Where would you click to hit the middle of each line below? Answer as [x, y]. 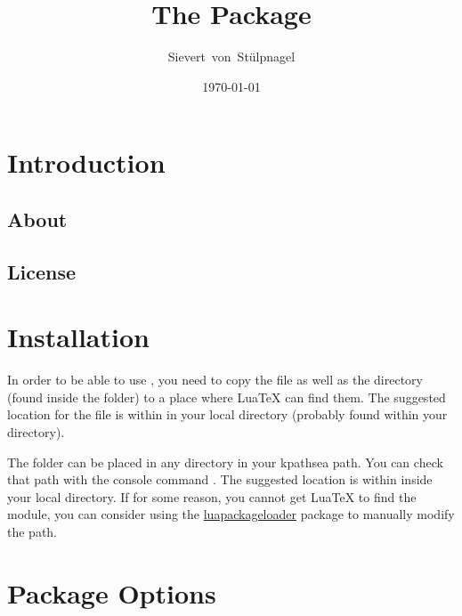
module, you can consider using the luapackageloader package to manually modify [231, 514]
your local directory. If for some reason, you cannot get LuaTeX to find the [212, 496]
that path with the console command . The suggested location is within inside [220, 479]
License [42, 271]
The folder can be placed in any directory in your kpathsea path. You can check [225, 462]
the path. [32, 531]
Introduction [86, 162]
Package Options [112, 592]
